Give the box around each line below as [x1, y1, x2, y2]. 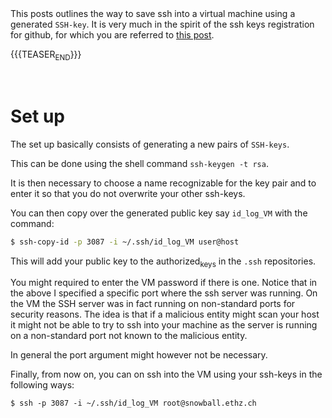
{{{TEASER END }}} [10, 48, 82, 62]
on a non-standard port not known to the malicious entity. [10, 330, 248, 342]
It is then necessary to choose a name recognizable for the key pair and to [10, 177, 317, 189]
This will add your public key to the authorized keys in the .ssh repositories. [10, 255, 317, 269]
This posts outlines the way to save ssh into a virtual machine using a [10, 8, 296, 19]
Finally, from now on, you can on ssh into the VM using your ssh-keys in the [10, 368, 323, 381]
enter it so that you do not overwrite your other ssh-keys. [10, 187, 246, 199]
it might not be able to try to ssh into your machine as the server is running [10, 319, 318, 331]
